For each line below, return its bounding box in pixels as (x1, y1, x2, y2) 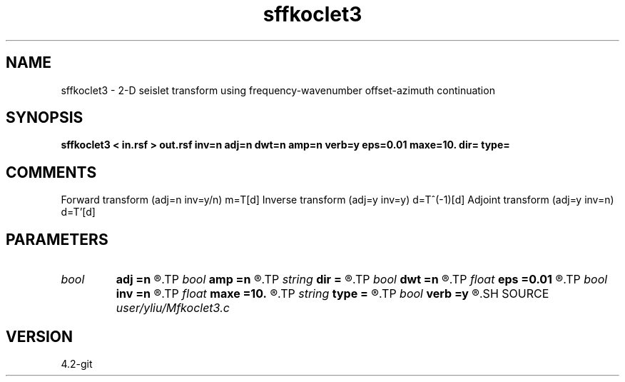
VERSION (6, 327, 73, 346)
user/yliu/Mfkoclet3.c (116, 301, 230, 316)
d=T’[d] (61, 206, 96, 218)
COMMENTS (6, 163, 97, 181)
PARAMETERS (6, 230, 108, 248)
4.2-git (61, 357, 93, 370)
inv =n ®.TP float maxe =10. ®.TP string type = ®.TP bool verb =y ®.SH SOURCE (116, 286, 549, 301)
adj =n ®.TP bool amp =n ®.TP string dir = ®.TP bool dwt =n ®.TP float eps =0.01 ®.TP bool (116, 272, 608, 287)
